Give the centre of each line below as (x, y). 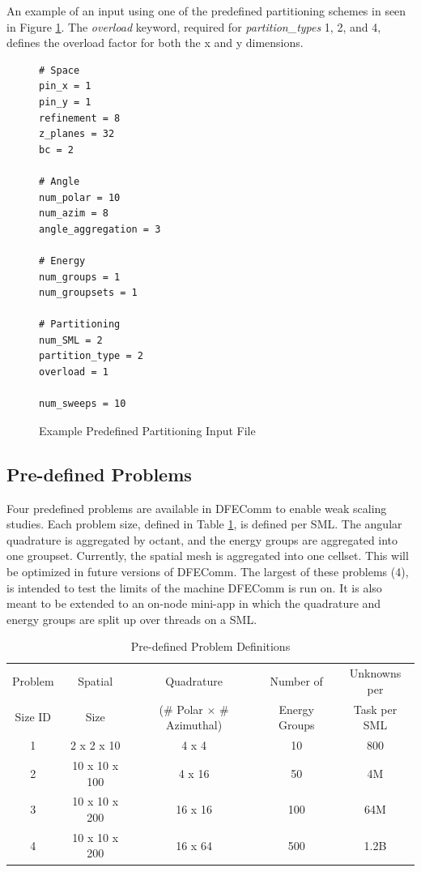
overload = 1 (74, 372)
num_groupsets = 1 (88, 293)
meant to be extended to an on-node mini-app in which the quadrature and (194, 603)
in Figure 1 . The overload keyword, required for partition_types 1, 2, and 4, (194, 26)
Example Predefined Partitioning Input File (147, 430)
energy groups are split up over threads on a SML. (132, 619)
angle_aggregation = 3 (100, 229)
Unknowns (375, 673)
